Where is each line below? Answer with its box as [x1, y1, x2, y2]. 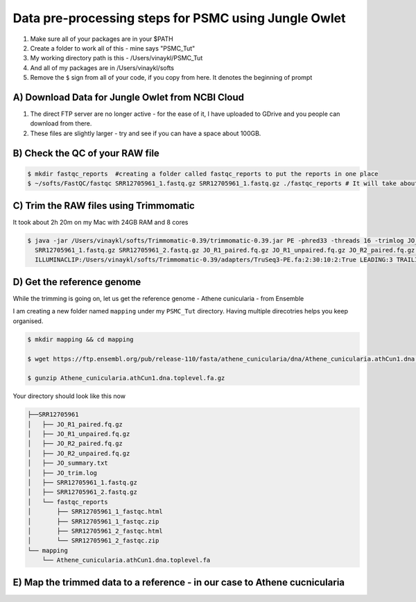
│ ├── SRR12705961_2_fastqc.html [27, 527, 163, 535]
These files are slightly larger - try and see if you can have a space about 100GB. [30, 129, 261, 137]
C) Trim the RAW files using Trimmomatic [12, 200, 196, 212]
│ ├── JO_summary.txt [27, 459, 109, 467]
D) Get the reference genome [12, 276, 141, 288]
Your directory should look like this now [12, 392, 126, 400]
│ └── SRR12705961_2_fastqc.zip [27, 537, 159, 544]
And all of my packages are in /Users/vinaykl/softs [30, 63, 175, 72]
